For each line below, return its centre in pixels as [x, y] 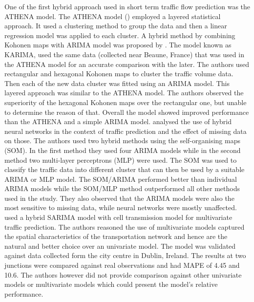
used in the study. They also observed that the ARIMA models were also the [119, 198]
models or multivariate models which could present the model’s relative [111, 284]
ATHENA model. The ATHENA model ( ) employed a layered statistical [113, 16]
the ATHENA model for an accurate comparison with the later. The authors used [127, 64]
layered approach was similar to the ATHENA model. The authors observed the [124, 93]
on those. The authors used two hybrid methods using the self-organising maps [122, 140]
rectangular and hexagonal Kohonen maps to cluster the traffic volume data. [119, 74]
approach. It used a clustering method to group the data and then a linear [116, 26]
